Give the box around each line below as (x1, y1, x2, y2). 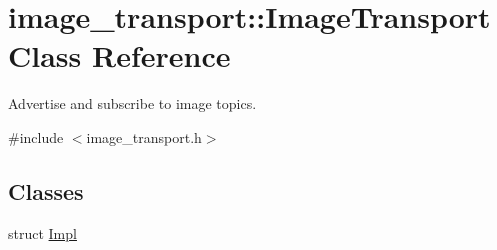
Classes (8, 175, 84, 206)
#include (8, 126, 64, 147)
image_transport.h (86, 126, 202, 147)
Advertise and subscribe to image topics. (8, 93, 257, 114)
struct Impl (8, 222, 77, 243)
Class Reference (8, 35, 231, 76)
